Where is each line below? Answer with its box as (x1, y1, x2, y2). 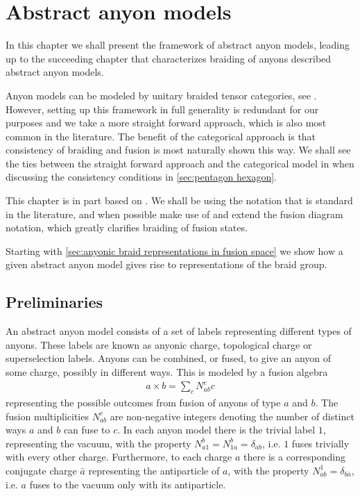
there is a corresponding (243, 449, 345, 464)
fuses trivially (291, 436, 350, 450)
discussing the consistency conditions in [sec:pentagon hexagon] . (6, 170, 277, 184)
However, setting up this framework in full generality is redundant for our (6, 101, 319, 116)
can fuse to (63, 422, 110, 437)
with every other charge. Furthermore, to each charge (6, 449, 232, 464)
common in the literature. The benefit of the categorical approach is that (6, 129, 316, 143)
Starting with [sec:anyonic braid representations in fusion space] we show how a (6, 243, 343, 258)
